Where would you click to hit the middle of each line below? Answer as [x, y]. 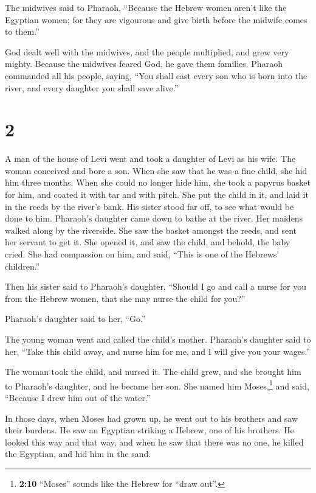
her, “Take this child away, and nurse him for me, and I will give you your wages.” [158, 351]
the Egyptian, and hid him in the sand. [78, 454]
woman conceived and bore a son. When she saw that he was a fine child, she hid [156, 170]
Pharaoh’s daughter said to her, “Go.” [75, 319]
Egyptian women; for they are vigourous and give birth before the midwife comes [156, 19]
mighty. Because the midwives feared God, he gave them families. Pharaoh [144, 64]
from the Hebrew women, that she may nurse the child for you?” [125, 298]
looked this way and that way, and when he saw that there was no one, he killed [154, 442]
